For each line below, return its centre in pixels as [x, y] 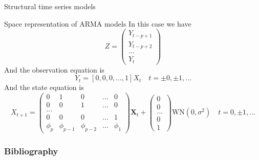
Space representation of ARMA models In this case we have [98, 23]
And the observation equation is [54, 69]
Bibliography [31, 151]
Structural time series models [50, 6]
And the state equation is [44, 87]
